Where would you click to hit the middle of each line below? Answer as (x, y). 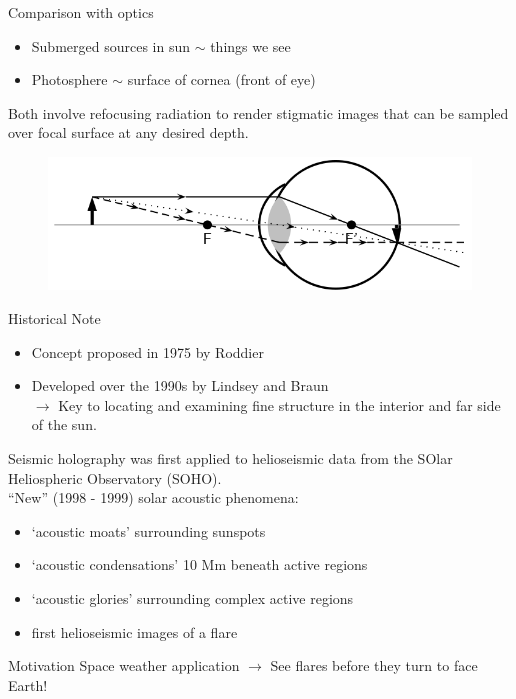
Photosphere (69, 79)
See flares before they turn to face (374, 665)
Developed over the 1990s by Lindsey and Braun (180, 385)
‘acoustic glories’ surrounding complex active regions (192, 597)
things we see (250, 45)
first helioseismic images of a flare (134, 631)
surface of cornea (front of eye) (221, 79)
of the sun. (64, 424)
